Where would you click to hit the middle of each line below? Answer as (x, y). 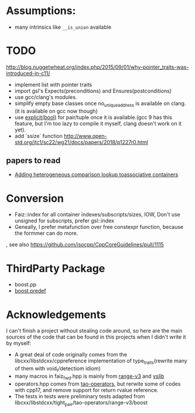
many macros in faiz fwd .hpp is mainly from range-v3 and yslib (89, 377)
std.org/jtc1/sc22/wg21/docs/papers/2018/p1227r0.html (81, 142)
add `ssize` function (38, 136)
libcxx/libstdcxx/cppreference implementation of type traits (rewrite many (101, 362)
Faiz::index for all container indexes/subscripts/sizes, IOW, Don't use (97, 215)
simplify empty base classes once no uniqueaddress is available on (92, 104)
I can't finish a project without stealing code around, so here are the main (94, 331)
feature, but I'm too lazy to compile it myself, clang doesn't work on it (98, 123)
